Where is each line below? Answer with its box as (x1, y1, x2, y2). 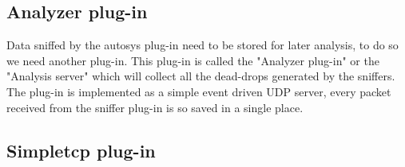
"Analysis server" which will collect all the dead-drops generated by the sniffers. (6, 68, 395, 84)
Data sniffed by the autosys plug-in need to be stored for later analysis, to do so (6, 37, 399, 53)
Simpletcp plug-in (6, 138, 156, 162)
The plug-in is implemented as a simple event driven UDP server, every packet (6, 83, 391, 99)
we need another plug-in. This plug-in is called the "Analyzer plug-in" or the (6, 52, 379, 68)
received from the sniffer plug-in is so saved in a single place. (6, 99, 304, 115)
